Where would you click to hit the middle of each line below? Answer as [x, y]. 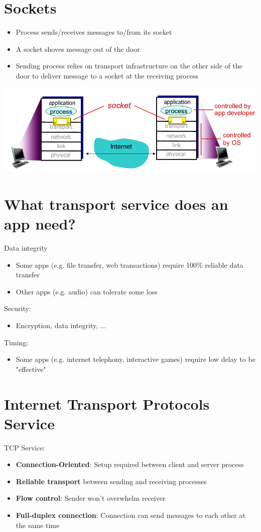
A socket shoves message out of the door [78, 49]
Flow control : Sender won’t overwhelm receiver [91, 498]
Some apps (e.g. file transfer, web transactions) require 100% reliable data [129, 264]
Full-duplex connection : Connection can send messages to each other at [130, 515]
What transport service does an [116, 204]
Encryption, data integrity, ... [61, 325]
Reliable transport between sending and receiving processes [111, 481]
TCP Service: [25, 447]
